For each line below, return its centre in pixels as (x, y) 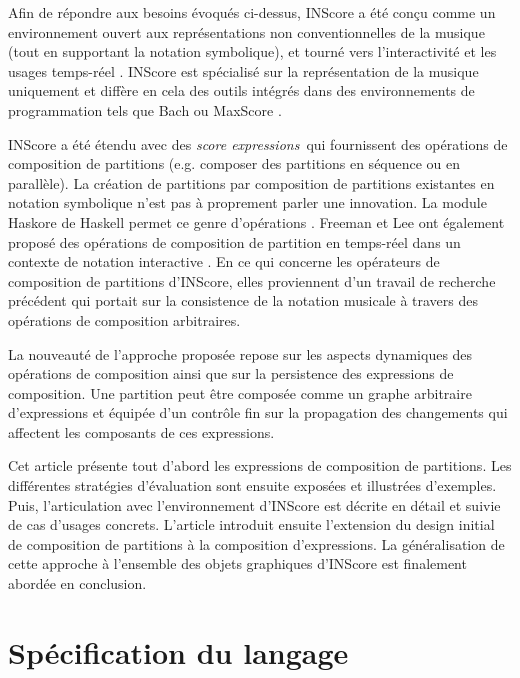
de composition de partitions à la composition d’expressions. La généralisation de (256, 543)
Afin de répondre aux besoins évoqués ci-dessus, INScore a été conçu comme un (252, 12)
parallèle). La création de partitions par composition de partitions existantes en (251, 182)
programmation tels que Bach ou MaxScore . (145, 109)
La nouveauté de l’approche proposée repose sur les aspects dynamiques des (240, 353)
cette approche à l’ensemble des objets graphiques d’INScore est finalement (237, 563)
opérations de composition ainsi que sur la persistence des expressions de (231, 373)
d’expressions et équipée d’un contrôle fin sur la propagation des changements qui (258, 412)
